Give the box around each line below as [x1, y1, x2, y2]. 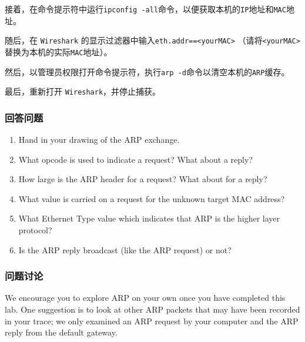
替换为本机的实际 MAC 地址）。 [5, 45, 112, 58]
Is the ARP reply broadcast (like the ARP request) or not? [18, 243, 232, 256]
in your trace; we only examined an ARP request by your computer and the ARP [5, 314, 299, 327]
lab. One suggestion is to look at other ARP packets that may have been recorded [5, 303, 300, 316]
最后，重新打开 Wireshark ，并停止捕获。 [5, 85, 161, 98]
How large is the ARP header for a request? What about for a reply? [18, 173, 267, 185]
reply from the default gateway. [5, 326, 118, 338]
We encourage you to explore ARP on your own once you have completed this [5, 291, 286, 304]
